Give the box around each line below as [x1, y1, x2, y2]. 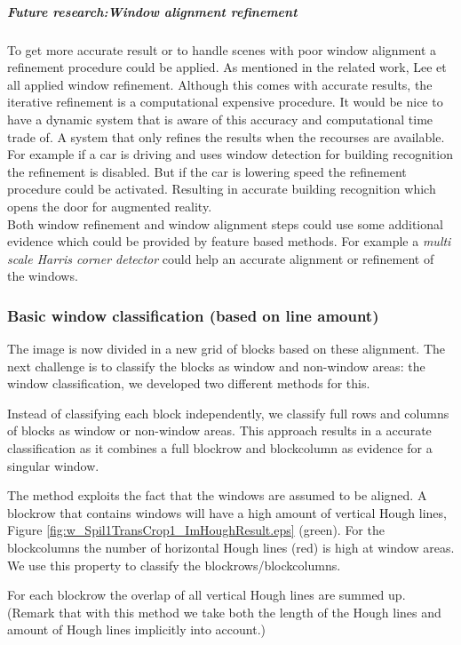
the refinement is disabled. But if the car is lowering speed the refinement [7, 162, 407, 180]
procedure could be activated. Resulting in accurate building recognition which [7, 179, 436, 198]
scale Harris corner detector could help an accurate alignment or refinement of [7, 249, 434, 267]
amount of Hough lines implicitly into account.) [7, 620, 266, 639]
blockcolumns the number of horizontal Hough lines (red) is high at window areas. [7, 538, 455, 557]
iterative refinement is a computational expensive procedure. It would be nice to [7, 92, 443, 111]
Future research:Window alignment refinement [7, 2, 298, 20]
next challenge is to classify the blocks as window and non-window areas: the [7, 356, 425, 375]
